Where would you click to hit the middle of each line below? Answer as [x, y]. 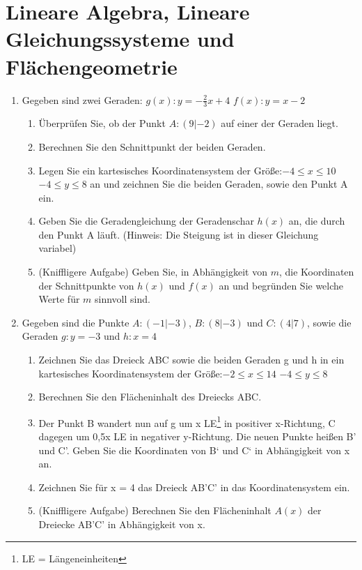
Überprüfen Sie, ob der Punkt [102, 123]
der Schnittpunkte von [86, 285]
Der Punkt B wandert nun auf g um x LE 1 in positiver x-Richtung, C [187, 421]
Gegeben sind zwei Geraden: [82, 99]
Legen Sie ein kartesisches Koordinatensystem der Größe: [160, 170]
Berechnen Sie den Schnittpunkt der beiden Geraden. [152, 146]
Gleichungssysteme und [120, 39]
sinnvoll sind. [123, 299]
